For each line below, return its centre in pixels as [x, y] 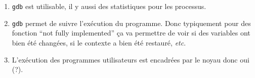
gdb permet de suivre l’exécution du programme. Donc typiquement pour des [131, 23]
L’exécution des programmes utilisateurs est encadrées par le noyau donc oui [131, 59]
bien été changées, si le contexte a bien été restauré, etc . [99, 42]
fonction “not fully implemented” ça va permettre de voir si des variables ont [131, 33]
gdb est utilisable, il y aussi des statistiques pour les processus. [109, 6]
